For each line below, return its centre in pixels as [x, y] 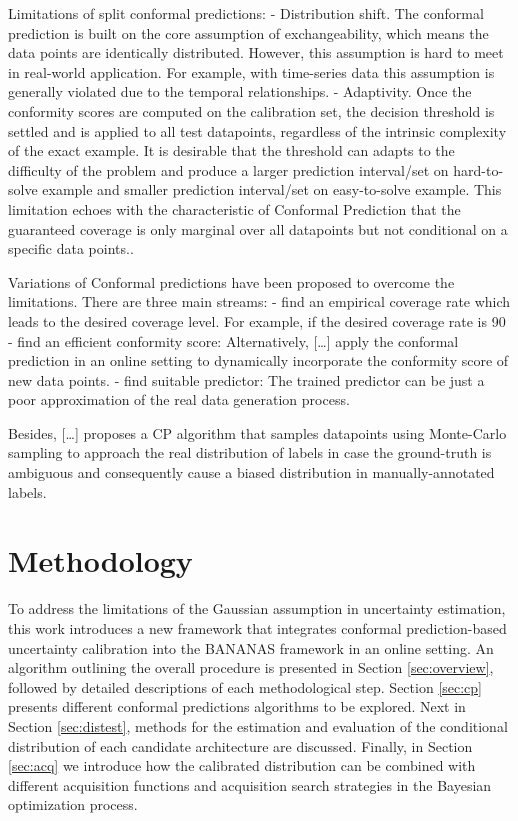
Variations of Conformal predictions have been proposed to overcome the [231, 281]
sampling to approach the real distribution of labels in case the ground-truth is [250, 452]
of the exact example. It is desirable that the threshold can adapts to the [231, 150]
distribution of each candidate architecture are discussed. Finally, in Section [240, 745]
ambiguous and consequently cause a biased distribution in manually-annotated [251, 472]
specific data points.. [71, 248]
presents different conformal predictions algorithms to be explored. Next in [237, 706]
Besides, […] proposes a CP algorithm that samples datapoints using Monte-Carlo [257, 432]
